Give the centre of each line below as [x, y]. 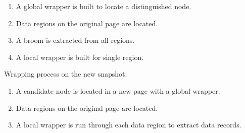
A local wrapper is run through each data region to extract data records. [129, 125]
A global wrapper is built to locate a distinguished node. [104, 6]
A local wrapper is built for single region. [80, 57]
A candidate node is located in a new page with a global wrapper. [118, 90]
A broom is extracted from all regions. [75, 40]
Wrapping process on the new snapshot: [66, 74]
